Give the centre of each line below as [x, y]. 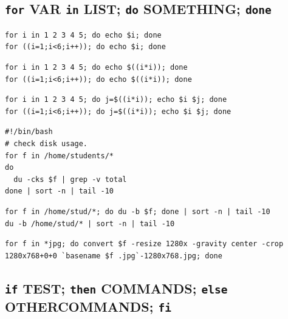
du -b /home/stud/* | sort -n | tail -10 [90, 223]
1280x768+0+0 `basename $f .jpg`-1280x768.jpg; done [114, 256]
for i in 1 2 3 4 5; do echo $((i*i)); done [96, 67]
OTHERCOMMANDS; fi [88, 306]
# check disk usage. [46, 143]
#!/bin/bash [29, 132]
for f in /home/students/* [59, 156]
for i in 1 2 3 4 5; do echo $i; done [83, 35]
